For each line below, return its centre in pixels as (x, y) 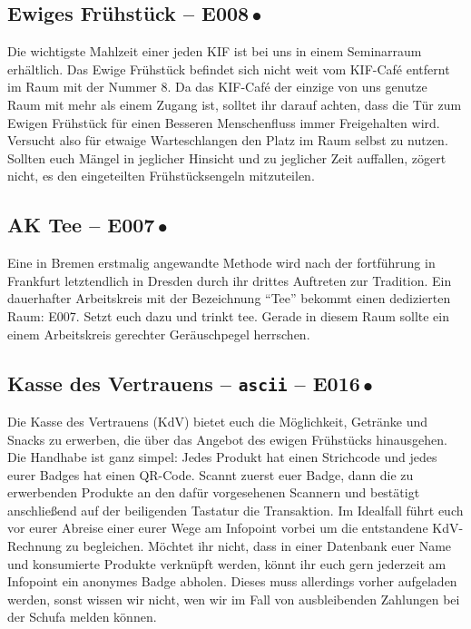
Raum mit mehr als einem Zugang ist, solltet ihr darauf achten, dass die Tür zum (235, 104)
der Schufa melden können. (82, 617)
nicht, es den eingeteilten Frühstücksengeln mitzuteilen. (161, 176)
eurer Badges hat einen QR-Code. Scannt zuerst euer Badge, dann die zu (211, 474)
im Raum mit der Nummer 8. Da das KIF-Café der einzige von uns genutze (217, 87)
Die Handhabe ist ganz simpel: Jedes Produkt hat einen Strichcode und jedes (222, 457)
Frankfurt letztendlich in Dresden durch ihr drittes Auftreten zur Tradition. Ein (230, 280)
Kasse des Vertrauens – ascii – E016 (184, 383)
